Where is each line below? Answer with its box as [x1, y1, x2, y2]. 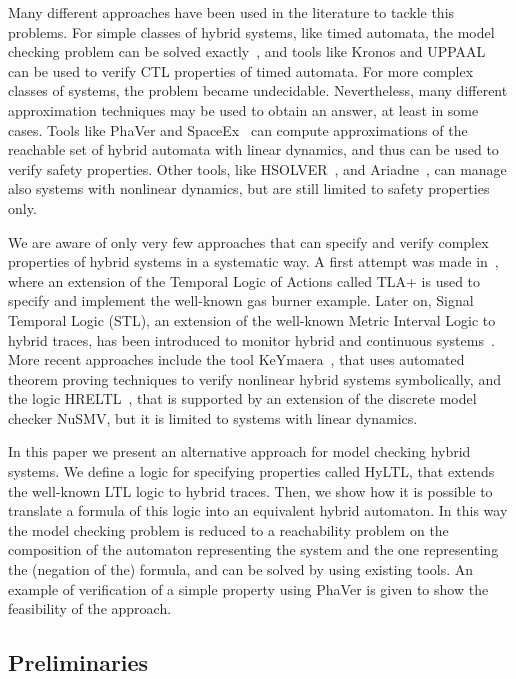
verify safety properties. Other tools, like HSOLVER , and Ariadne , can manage [8, 158, 507, 179]
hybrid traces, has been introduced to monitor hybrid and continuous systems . [8, 329, 495, 350]
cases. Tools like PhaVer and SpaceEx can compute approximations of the [8, 119, 468, 140]
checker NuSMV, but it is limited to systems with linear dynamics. [8, 407, 418, 428]
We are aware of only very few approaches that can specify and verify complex [8, 231, 489, 252]
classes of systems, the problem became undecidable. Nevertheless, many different [8, 80, 508, 101]
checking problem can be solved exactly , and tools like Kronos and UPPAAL [8, 41, 486, 62]
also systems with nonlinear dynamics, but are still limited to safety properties [8, 178, 490, 199]
